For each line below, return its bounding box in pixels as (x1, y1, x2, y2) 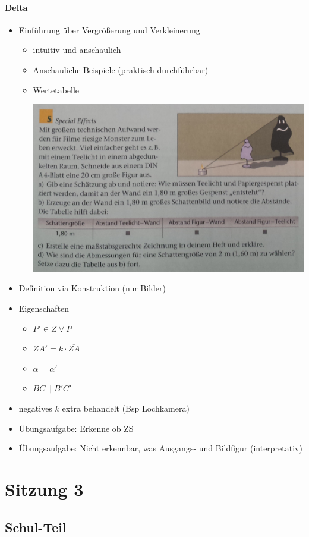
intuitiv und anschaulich (33, 43, 121, 56)
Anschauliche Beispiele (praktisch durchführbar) (33, 63, 209, 76)
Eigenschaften (18, 302, 70, 315)
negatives (18, 402, 52, 414)
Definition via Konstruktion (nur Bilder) (18, 282, 166, 294)
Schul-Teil (5, 517, 67, 536)
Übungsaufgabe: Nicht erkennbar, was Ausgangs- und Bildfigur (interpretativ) (18, 442, 302, 454)
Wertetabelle (33, 83, 80, 96)
